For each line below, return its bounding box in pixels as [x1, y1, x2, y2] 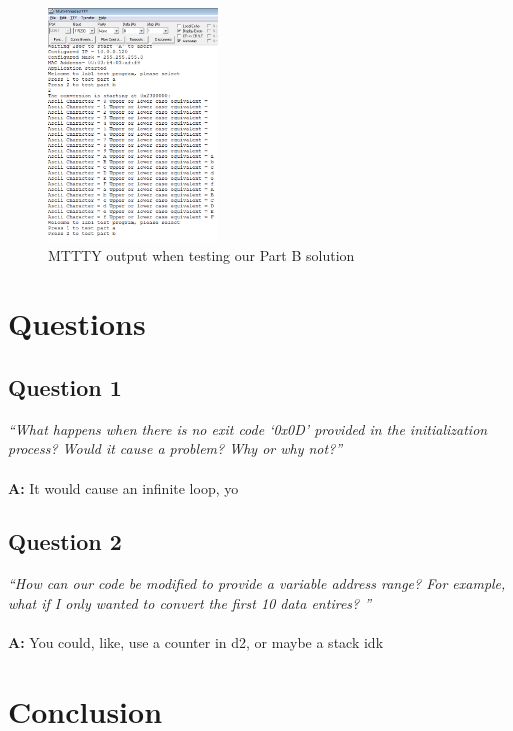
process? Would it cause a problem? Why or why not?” [8, 438, 343, 459]
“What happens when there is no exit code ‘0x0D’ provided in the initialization [8, 418, 488, 439]
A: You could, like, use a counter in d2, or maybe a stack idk [8, 632, 384, 653]
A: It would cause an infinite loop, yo [8, 477, 239, 498]
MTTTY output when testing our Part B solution [48, 244, 355, 265]
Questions [8, 303, 146, 344]
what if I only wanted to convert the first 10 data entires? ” [8, 592, 372, 613]
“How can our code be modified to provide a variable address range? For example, [8, 573, 506, 594]
